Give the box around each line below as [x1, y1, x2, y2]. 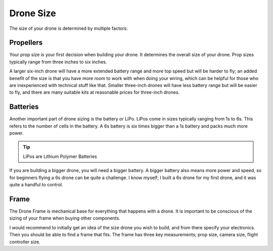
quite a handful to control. [9, 182, 63, 188]
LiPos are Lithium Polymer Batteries [23, 153, 97, 159]
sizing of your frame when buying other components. [9, 215, 121, 221]
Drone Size [9, 8, 56, 19]
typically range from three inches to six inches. [9, 59, 107, 65]
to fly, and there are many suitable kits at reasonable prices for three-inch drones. [9, 89, 180, 96]
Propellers [9, 38, 43, 47]
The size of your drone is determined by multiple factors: [9, 25, 128, 31]
